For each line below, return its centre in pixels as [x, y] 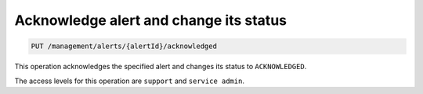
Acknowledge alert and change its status [151, 20]
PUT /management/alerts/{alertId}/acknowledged [124, 46]
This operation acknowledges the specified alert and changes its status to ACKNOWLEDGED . [161, 67]
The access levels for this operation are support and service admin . [129, 81]
